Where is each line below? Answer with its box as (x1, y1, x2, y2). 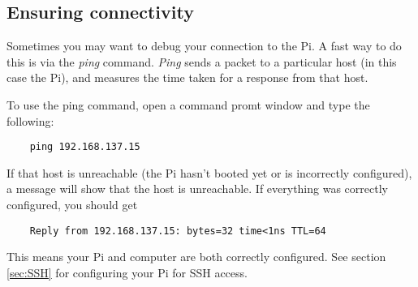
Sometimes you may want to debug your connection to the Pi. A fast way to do (6, 37, 402, 54)
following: (6, 112, 54, 129)
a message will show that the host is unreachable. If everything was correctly (6, 180, 388, 197)
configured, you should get (6, 196, 138, 213)
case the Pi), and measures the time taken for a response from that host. (6, 69, 368, 86)
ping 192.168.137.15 (29, 141, 140, 153)
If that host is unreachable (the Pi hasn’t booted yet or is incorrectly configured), (6, 164, 412, 181)
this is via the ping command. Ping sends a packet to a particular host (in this (6, 53, 397, 70)
